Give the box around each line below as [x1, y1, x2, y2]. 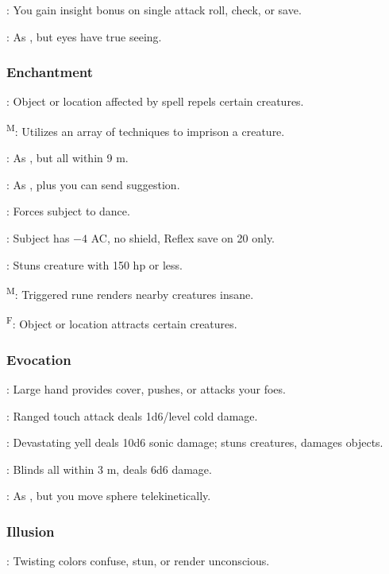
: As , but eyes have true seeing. [6, 28, 162, 45]
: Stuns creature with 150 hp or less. [6, 256, 183, 273]
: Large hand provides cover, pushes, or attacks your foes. [6, 380, 286, 397]
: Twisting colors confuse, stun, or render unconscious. [6, 553, 270, 569]
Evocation [6, 349, 71, 369]
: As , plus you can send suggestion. [6, 176, 180, 192]
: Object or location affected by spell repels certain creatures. [6, 93, 304, 110]
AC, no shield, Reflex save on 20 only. [91, 230, 275, 246]
